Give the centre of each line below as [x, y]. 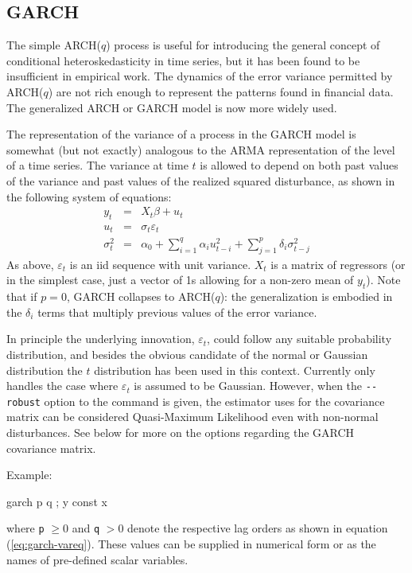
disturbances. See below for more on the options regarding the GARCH [181, 433]
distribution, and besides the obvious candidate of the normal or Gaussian [187, 354]
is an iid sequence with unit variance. [160, 264]
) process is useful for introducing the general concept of [243, 45]
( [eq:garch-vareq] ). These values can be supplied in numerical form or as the [191, 544]
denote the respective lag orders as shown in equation [258, 528]
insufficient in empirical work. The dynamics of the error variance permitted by [200, 76]
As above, [30, 264]
